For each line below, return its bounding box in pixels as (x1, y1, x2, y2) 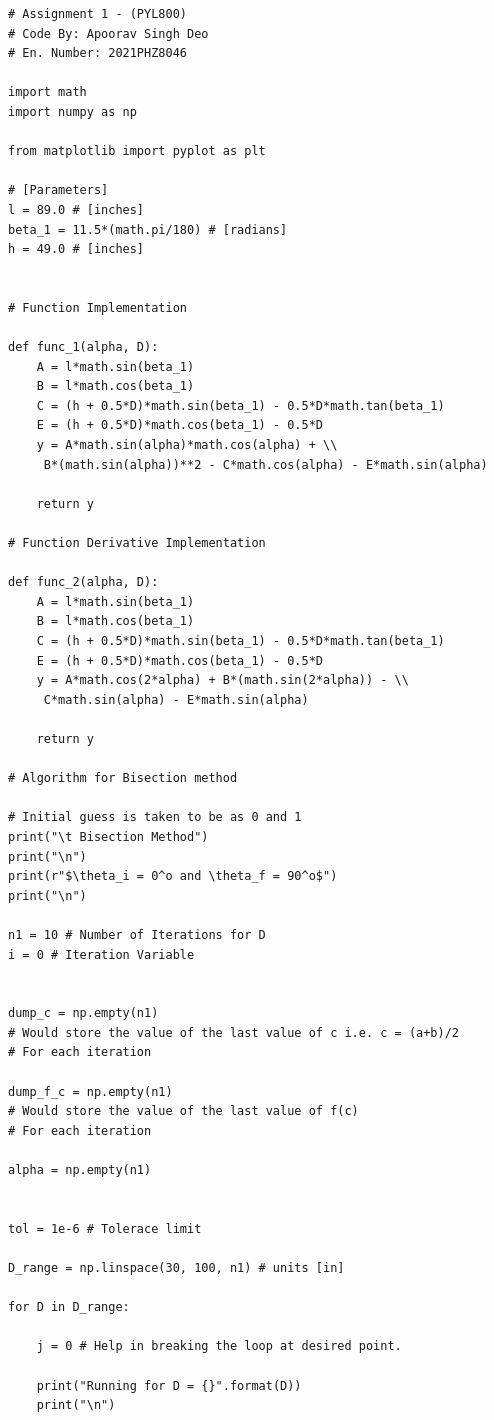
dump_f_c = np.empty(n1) (8, 1084, 173, 1099)
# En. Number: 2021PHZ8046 (8, 46, 187, 61)
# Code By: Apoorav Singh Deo (8, 26, 209, 41)
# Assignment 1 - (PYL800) (8, 7, 187, 21)
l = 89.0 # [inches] (8, 202, 145, 217)
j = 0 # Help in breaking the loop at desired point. (36, 1339, 402, 1354)
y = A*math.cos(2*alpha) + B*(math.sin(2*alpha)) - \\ (36, 673, 409, 688)
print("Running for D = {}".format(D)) (36, 1378, 302, 1393)
